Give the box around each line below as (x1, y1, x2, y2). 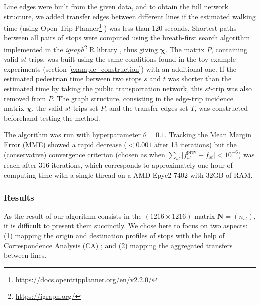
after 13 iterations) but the (154, 139, 237, 150)
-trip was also (210, 83, 252, 94)
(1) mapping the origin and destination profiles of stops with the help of (4, 230, 225, 241)
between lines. (4, 250, 47, 260)
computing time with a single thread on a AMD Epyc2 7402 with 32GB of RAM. (4, 170, 253, 180)
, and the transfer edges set (105, 103, 188, 113)
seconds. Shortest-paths (164, 22, 237, 33)
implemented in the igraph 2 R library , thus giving (4, 43, 158, 54)
